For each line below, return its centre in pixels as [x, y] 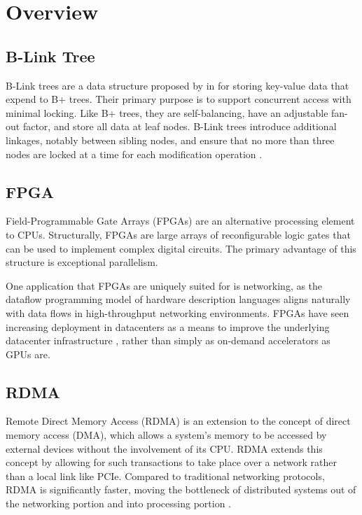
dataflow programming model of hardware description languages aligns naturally [178, 299]
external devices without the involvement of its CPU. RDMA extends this [164, 448]
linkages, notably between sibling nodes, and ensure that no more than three [170, 140]
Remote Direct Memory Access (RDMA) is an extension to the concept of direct [178, 421]
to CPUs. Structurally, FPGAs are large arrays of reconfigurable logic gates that [178, 234]
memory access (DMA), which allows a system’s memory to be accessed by [166, 435]
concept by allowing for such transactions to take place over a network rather [171, 462]
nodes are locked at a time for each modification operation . [134, 154]
